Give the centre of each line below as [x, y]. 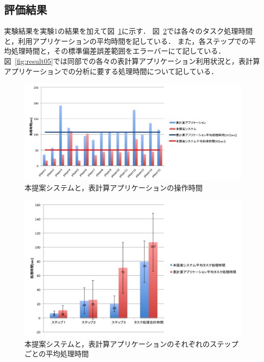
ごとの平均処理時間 [57, 354]
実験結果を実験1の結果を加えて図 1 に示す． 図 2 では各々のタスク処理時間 [128, 31]
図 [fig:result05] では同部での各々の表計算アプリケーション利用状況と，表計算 [132, 61]
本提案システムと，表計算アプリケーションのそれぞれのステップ [131, 343]
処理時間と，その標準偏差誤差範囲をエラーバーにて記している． [118, 51]
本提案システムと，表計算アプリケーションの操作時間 [114, 187]
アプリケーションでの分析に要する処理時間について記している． [111, 71]
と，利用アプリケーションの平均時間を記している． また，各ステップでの [127, 41]
